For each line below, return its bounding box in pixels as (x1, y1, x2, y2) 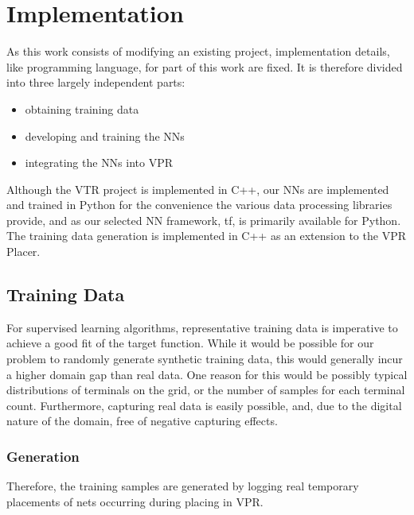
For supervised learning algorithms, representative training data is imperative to (6, 319, 398, 335)
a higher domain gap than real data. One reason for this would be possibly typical (6, 366, 408, 382)
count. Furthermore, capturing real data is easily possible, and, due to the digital (6, 397, 402, 413)
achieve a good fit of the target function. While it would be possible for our (6, 335, 374, 351)
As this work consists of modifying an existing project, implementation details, (6, 43, 390, 60)
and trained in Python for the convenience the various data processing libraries (6, 196, 393, 213)
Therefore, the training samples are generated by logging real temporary (6, 478, 359, 494)
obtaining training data (25, 100, 139, 117)
